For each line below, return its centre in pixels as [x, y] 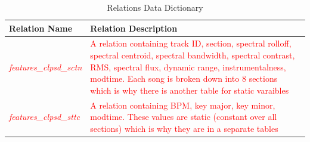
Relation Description [134, 28]
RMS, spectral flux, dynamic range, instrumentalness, [188, 67]
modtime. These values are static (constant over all [184, 117]
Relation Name [41, 28]
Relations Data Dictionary [155, 7]
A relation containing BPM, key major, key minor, [183, 105]
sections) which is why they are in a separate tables [184, 128]
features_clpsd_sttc [45, 117]
